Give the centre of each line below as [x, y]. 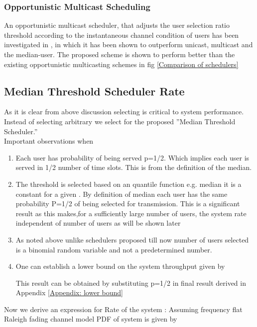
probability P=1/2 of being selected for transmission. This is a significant [128, 204]
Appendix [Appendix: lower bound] [69, 292]
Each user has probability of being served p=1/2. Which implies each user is [132, 157]
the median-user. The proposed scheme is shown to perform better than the [120, 54]
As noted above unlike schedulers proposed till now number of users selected [132, 239]
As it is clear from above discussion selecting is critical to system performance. [124, 112]
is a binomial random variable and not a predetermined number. [114, 249]
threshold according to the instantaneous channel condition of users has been [122, 35]
